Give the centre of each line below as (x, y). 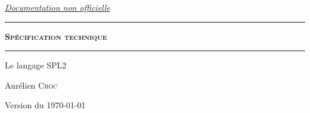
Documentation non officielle (58, 7)
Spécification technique (56, 36)
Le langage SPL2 (36, 65)
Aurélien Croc (31, 85)
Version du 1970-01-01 (45, 105)
